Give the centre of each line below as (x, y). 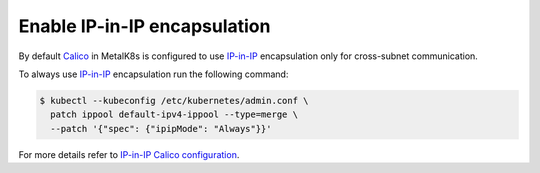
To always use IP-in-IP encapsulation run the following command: (153, 74)
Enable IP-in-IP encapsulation (144, 26)
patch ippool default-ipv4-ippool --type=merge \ (174, 114)
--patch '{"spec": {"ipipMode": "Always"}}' (161, 128)
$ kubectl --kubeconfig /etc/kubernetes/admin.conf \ (174, 100)
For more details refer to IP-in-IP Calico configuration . (129, 154)
